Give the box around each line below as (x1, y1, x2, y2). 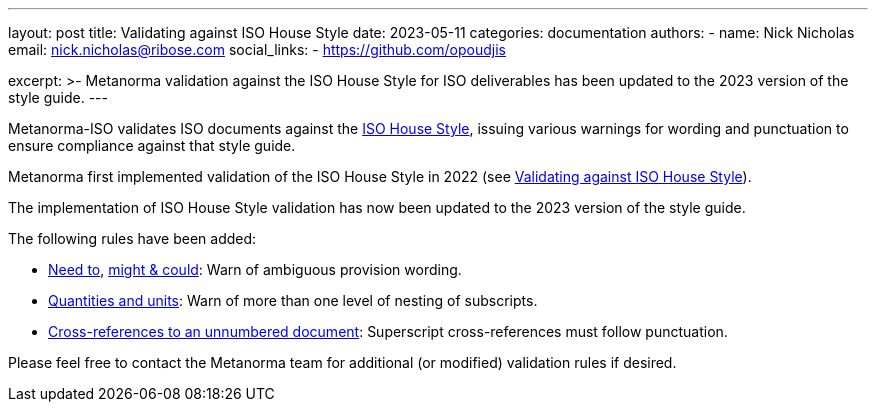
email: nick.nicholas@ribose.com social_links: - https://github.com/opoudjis (8, 41, 506, 58)
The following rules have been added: (8, 230, 257, 247)
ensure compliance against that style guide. (8, 137, 296, 154)
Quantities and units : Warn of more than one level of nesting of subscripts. (48, 292, 538, 309)
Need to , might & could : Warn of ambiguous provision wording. (48, 261, 462, 278)
